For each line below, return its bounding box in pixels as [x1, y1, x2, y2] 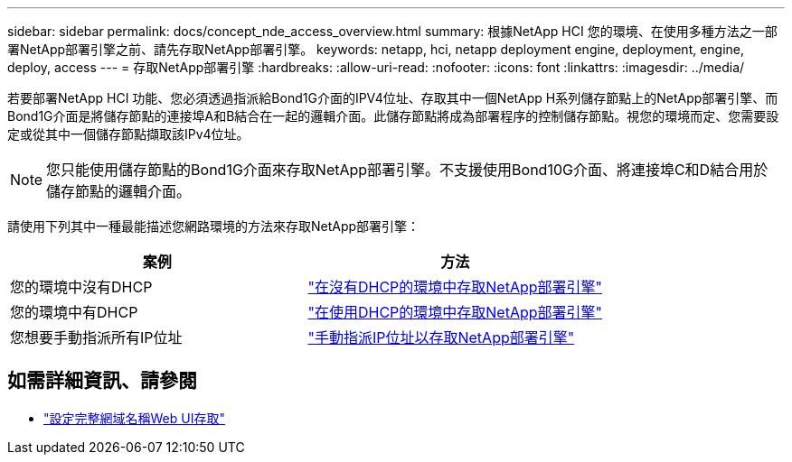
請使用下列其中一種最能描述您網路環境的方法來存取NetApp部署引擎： [7, 218, 420, 234]
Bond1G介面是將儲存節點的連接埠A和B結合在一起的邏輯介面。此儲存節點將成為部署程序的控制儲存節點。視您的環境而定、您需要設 [7, 108, 779, 124]
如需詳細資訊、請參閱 [7, 369, 197, 393]
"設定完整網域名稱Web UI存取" [43, 410, 225, 426]
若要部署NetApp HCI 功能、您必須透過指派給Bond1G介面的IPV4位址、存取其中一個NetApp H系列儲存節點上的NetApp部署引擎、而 [7, 90, 778, 106]
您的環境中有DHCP [10, 303, 138, 321]
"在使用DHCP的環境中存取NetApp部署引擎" [307, 303, 603, 321]
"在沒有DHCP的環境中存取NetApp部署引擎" [307, 278, 603, 296]
